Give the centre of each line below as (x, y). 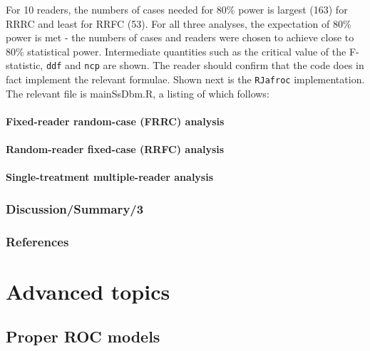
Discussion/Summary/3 (75, 208)
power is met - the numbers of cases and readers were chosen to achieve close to (180, 37)
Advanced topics (88, 291)
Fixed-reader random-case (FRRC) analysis (115, 121)
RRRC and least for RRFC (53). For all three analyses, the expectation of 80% (179, 23)
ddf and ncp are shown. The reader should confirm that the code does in (205, 65)
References (37, 241)
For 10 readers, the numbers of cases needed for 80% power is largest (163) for (177, 9)
